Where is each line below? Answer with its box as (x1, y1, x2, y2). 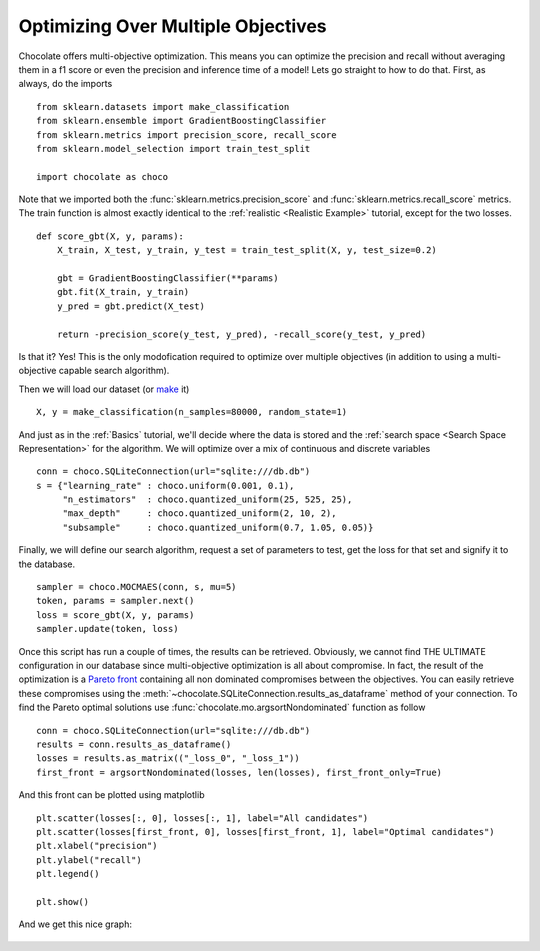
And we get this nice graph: (18, 918, 132, 930)
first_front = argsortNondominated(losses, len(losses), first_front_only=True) (36, 766, 443, 778)
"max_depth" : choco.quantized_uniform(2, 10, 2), (62, 508, 337, 519)
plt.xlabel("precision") (36, 840, 158, 852)
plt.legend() (36, 868, 100, 880)
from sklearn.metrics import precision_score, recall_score (36, 129, 337, 140)
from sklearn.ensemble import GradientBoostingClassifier (36, 115, 327, 127)
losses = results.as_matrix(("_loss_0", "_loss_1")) (36, 753, 300, 764)
